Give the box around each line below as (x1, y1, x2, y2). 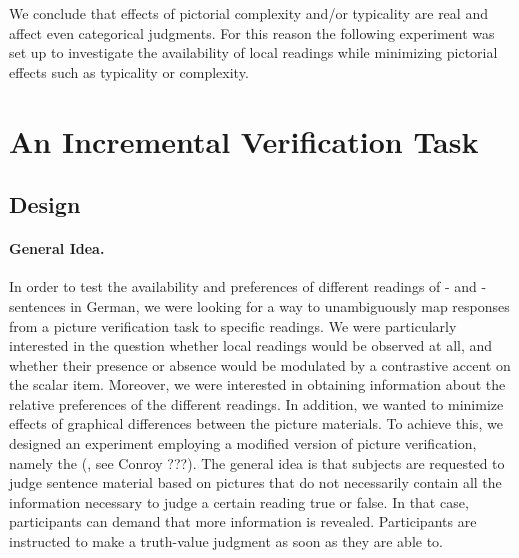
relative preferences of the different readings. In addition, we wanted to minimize (9, 393, 504, 414)
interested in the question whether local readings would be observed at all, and (9, 335, 493, 356)
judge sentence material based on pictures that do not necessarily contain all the (9, 472, 502, 493)
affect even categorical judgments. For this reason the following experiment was (9, 22, 495, 43)
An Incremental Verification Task (9, 120, 479, 161)
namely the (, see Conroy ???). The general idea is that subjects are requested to (9, 452, 505, 473)
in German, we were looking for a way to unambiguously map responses (70, 295, 510, 316)
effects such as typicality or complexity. (9, 61, 249, 82)
